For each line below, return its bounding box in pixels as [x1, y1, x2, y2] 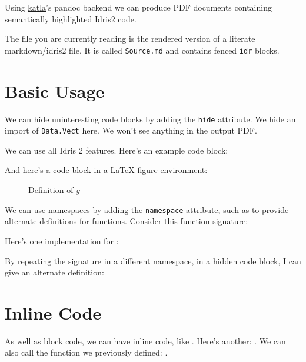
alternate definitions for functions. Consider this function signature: [5, 215, 248, 227]
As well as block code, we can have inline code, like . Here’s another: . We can [5, 334, 286, 347]
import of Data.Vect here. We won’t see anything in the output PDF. [5, 124, 257, 137]
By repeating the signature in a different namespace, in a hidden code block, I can [5, 254, 301, 267]
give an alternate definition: [5, 266, 104, 278]
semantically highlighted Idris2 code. [5, 12, 137, 25]
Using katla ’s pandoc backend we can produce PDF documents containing [5, 1, 272, 13]
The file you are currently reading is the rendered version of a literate [5, 32, 255, 45]
